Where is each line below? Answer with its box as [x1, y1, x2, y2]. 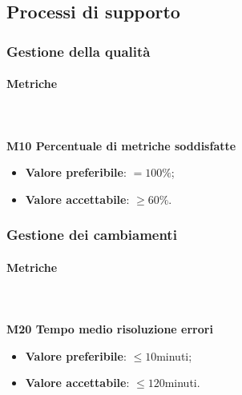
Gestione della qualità [6, 41, 151, 61]
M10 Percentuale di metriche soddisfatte [6, 137, 236, 154]
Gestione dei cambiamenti [6, 225, 177, 245]
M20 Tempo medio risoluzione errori [6, 321, 213, 337]
